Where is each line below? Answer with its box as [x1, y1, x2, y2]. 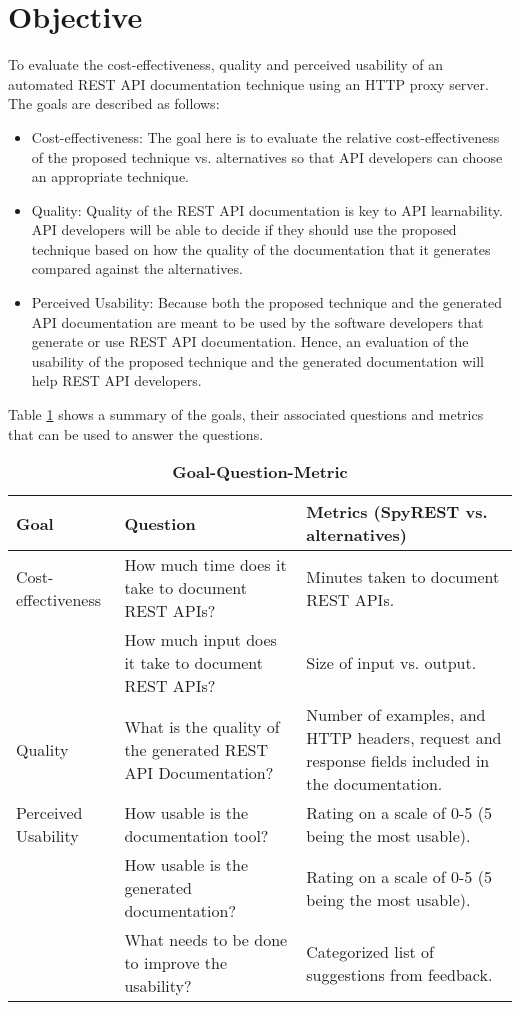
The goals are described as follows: [8, 93, 220, 114]
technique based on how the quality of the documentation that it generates [31, 238, 491, 259]
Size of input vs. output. [306, 651, 477, 675]
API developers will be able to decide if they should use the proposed [31, 219, 457, 240]
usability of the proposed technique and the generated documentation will [31, 350, 484, 371]
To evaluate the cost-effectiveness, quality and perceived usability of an [8, 54, 444, 75]
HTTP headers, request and [306, 726, 502, 750]
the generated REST [124, 737, 268, 761]
